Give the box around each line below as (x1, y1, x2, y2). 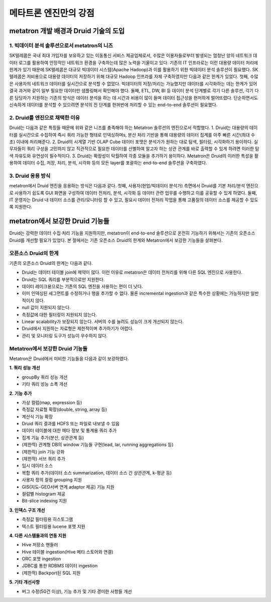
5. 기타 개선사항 (9, 579, 40, 585)
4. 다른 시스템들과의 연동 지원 (9, 532, 67, 538)
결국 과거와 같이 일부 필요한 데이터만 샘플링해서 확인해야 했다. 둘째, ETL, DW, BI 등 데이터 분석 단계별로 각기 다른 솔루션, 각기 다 (9, 88, 259, 94)
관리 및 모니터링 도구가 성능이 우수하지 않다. (22, 332, 108, 338)
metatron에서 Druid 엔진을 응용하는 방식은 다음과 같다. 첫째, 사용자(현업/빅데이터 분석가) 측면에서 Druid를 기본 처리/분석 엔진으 (9, 183, 258, 189)
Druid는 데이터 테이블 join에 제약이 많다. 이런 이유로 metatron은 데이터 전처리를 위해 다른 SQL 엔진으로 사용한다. (22, 269, 243, 276)
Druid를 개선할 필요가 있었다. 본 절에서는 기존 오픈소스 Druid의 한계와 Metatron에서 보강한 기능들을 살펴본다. (9, 237, 223, 243)
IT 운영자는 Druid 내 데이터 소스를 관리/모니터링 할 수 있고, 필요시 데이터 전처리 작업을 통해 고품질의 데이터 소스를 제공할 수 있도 (9, 197, 258, 203)
